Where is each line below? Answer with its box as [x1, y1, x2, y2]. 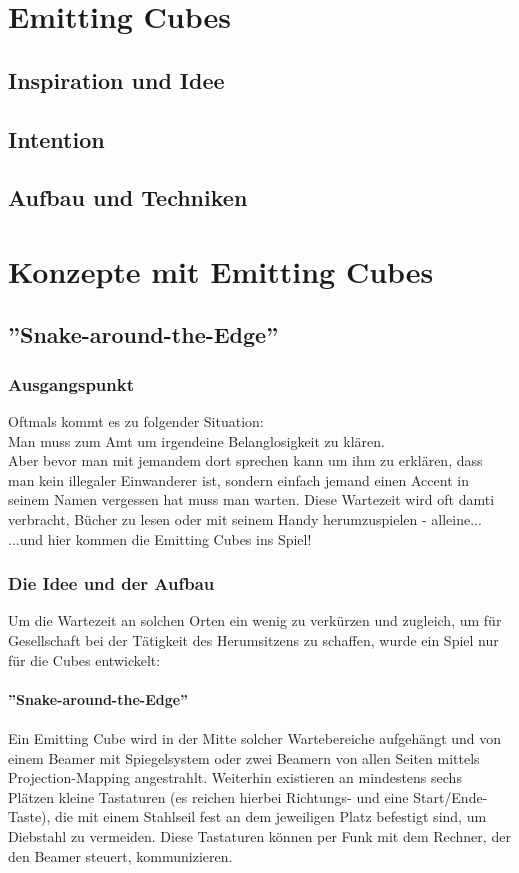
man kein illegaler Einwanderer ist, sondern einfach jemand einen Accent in [8, 469, 469, 490]
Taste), [8, 806, 51, 827]
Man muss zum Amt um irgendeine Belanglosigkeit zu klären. [8, 430, 385, 451]
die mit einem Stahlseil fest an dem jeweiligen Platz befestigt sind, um [55, 806, 487, 827]
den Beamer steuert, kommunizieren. [8, 845, 233, 866]
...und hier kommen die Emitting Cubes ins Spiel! [8, 528, 312, 549]
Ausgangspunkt [8, 371, 135, 396]
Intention [8, 123, 105, 154]
